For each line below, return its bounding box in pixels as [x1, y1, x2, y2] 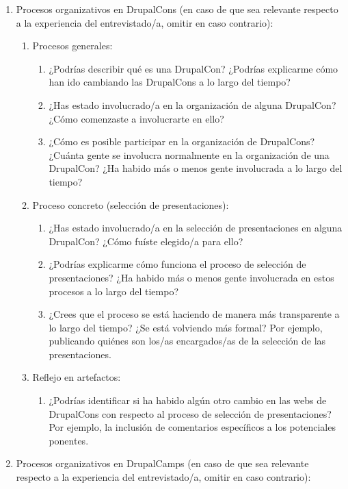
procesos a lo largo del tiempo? [49, 284, 178, 298]
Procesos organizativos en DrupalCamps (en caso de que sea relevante [16, 456, 309, 471]
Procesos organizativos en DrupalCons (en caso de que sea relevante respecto [16, 2, 338, 16]
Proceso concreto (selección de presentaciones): [32, 197, 229, 212]
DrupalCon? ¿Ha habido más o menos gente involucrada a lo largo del [49, 161, 343, 175]
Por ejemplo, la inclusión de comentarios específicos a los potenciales [49, 420, 336, 434]
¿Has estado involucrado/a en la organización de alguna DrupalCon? [49, 97, 336, 112]
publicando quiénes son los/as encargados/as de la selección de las [49, 334, 326, 348]
